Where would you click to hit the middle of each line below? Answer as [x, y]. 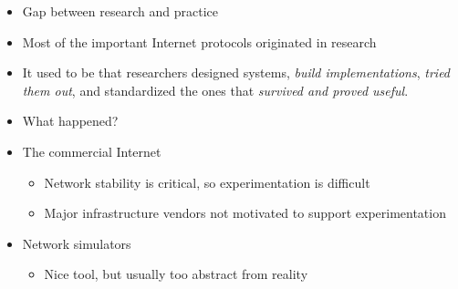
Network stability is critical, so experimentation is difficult [207, 182]
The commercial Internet [92, 151]
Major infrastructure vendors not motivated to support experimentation [245, 213]
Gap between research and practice [120, 11]
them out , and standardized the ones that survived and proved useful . [215, 90]
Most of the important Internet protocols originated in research [199, 41]
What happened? [70, 121]
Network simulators [77, 243]
